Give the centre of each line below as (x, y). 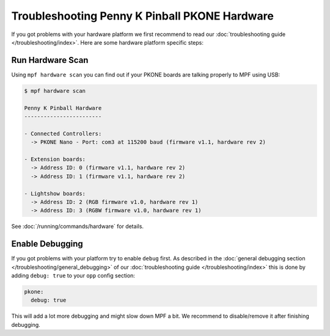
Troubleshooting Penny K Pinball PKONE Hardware (143, 16)
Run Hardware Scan (50, 60)
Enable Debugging (47, 244)
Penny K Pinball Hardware (63, 108)
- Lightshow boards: (55, 193)
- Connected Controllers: (63, 133)
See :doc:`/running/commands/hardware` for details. (77, 227)
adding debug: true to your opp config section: (73, 276)
